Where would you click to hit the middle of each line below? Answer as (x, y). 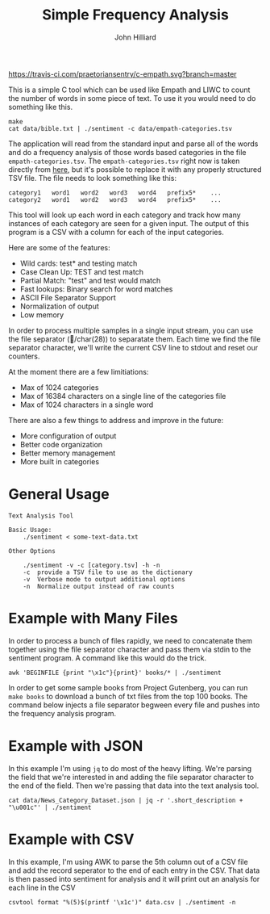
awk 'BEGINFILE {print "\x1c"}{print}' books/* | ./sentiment (115, 673)
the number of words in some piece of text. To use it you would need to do (132, 98)
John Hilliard (135, 37)
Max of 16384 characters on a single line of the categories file (123, 396)
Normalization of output (59, 306)
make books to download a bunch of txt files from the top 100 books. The (128, 696)
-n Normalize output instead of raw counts (99, 586)
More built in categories (59, 461)
